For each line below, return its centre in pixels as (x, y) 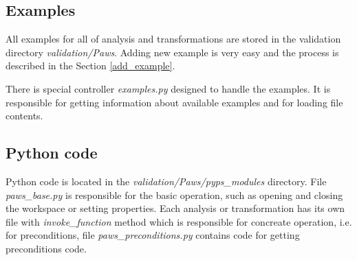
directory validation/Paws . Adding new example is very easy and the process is (172, 52)
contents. (24, 116)
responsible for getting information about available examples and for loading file (174, 102)
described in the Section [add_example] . (90, 66)
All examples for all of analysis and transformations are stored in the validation (173, 39)
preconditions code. (46, 248)
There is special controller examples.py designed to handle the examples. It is (168, 88)
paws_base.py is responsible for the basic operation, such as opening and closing (174, 194)
